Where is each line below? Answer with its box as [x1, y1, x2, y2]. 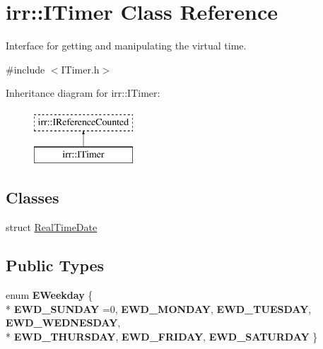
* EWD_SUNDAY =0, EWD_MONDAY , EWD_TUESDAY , [6, 301, 312, 316]
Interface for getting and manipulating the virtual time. [6, 38, 247, 53]
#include [6, 61, 45, 76]
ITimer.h [61, 61, 100, 76]
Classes [6, 187, 59, 208]
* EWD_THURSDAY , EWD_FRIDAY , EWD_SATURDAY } [6, 329, 318, 343]
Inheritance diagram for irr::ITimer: [6, 85, 160, 100]
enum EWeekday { [6, 288, 93, 302]
